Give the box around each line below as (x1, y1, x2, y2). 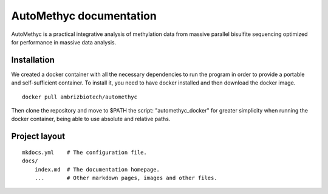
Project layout (11, 131, 66, 142)
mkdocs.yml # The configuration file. (22, 149, 147, 156)
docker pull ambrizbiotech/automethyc (22, 93, 138, 100)
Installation (11, 55, 55, 65)
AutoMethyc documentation (11, 9, 157, 23)
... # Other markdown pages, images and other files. (34, 174, 218, 181)
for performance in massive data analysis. (11, 38, 117, 46)
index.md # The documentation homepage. (34, 166, 160, 173)
